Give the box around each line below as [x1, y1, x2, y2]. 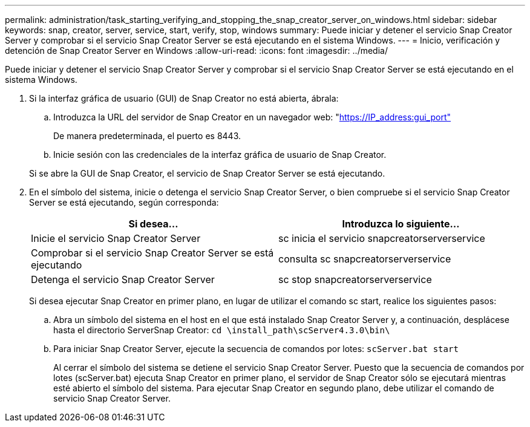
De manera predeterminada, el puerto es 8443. [53, 131, 241, 141]
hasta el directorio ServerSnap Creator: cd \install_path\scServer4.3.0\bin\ [53, 325, 390, 335]
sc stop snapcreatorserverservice [278, 273, 432, 285]
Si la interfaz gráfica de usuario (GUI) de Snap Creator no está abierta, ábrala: [29, 93, 339, 103]
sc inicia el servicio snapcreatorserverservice [278, 232, 485, 244]
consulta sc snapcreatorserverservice [278, 253, 451, 265]
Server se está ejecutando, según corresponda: [29, 197, 219, 207]
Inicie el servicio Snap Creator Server [31, 232, 201, 244]
